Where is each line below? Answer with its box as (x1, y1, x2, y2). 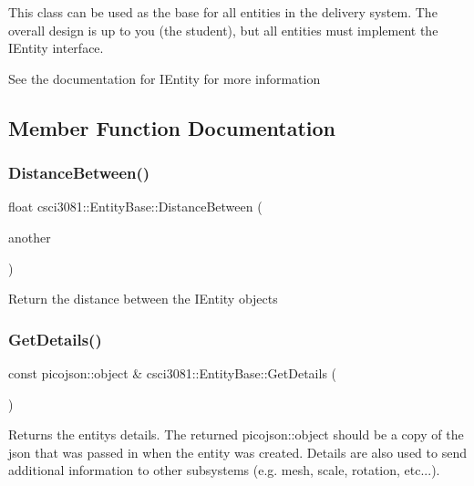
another (8, 227, 51, 246)
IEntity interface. (8, 38, 104, 57)
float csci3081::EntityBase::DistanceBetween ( (8, 197, 263, 216)
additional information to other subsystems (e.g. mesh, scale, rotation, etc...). (8, 460, 440, 480)
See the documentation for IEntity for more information (8, 68, 321, 88)
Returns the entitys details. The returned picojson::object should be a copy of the (8, 425, 464, 444)
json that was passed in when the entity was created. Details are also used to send (8, 442, 467, 461)
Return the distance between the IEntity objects (8, 289, 278, 308)
